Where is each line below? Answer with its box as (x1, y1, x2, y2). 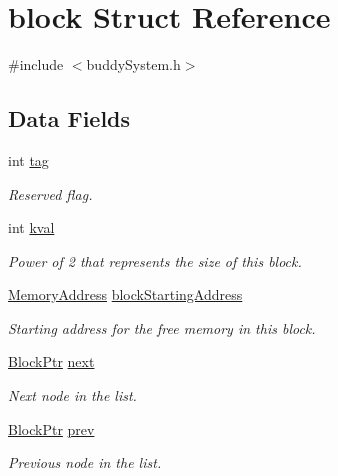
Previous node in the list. (8, 452, 162, 473)
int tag (8, 149, 49, 170)
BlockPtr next (8, 351, 95, 372)
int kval (8, 217, 55, 238)
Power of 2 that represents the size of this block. (8, 250, 302, 271)
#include (8, 54, 64, 75)
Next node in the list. (8, 385, 137, 406)
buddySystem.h (86, 54, 181, 75)
